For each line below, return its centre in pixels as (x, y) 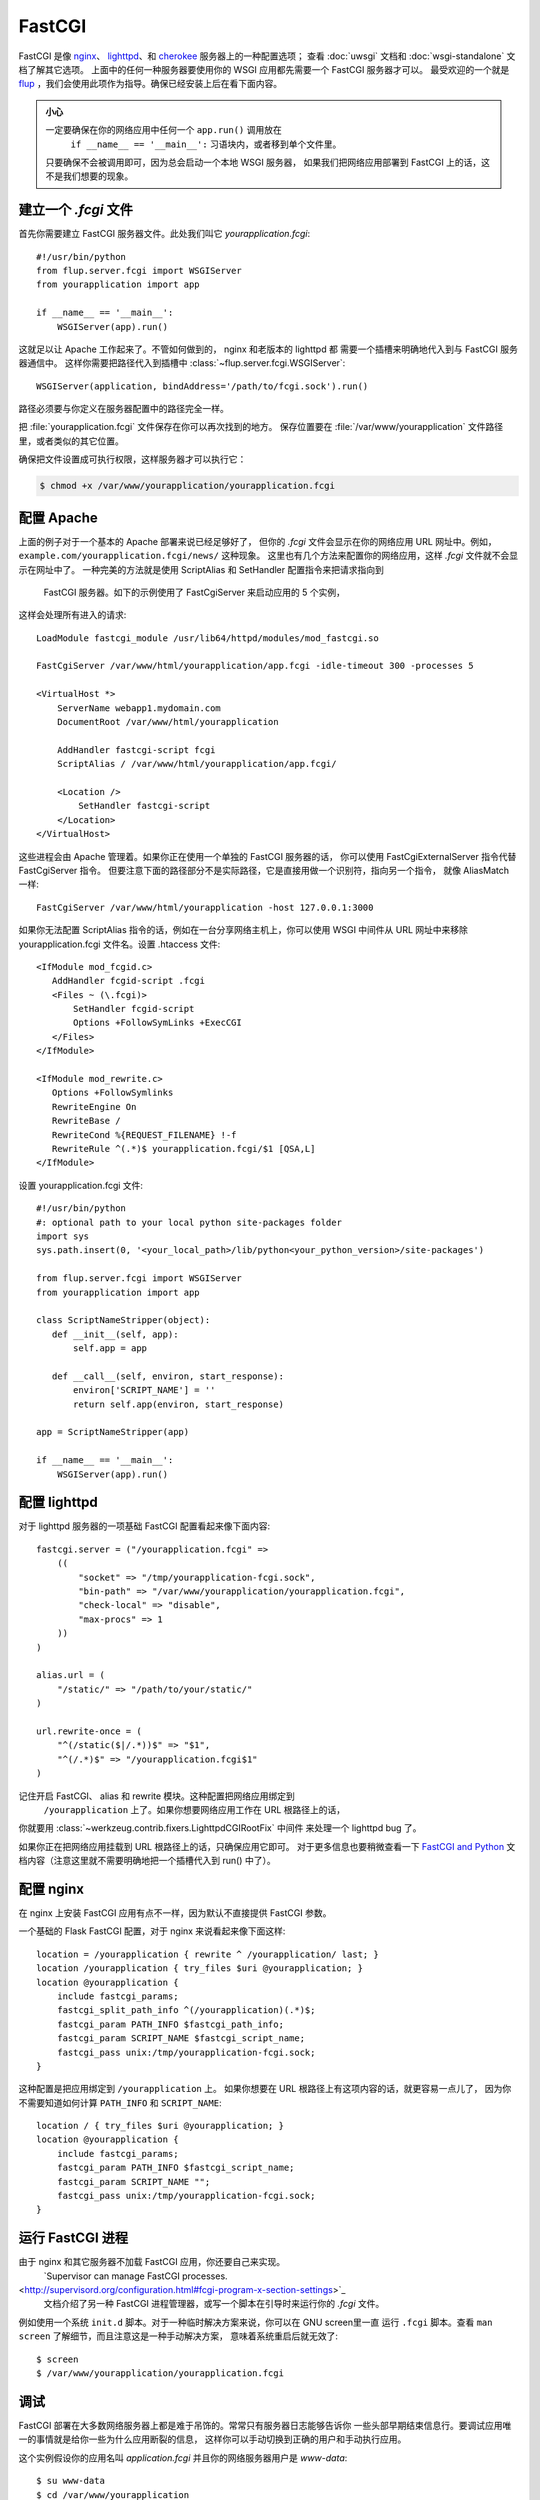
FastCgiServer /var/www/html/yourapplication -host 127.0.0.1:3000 (205, 907)
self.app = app (110, 1348)
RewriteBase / (86, 1121)
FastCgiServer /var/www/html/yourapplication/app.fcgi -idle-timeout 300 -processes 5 (255, 666)
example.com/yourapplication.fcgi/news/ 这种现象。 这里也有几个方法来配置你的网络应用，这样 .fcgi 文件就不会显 (268, 556)
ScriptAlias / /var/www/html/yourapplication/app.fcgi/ (196, 764)
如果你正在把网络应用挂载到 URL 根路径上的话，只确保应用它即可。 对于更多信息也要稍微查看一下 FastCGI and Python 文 (267, 1846)
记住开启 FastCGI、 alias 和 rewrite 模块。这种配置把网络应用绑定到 (156, 1796)
